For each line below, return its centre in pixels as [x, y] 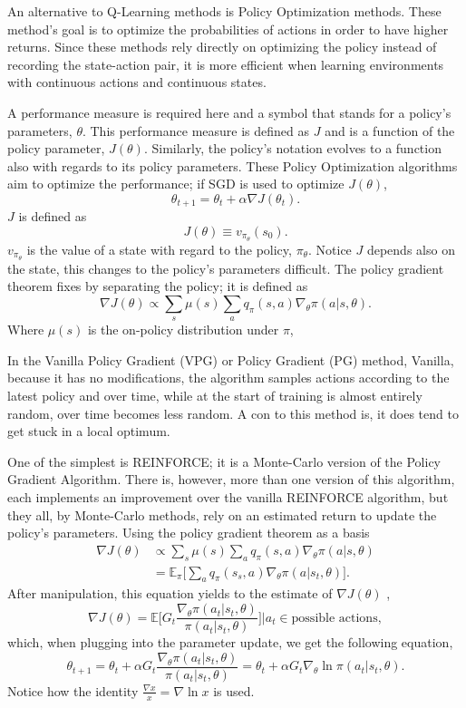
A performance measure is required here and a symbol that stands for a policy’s [229, 112]
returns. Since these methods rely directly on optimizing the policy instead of [222, 47]
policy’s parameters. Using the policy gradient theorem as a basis [189, 533]
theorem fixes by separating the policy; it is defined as [158, 286]
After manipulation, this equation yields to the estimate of [170, 593]
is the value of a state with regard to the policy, [159, 249]
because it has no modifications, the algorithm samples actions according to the [228, 378]
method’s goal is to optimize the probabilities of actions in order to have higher [228, 29]
